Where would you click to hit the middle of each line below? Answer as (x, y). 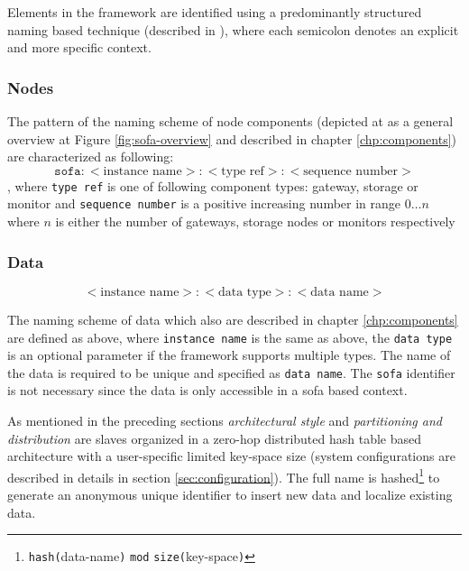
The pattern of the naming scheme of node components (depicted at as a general (230, 121)
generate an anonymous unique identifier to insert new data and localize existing (230, 495)
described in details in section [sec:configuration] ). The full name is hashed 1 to (224, 475)
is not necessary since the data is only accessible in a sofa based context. (207, 390)
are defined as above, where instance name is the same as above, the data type (230, 337)
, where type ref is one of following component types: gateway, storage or (213, 185)
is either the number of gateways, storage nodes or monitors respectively (255, 221)
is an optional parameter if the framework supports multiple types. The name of (229, 355)
